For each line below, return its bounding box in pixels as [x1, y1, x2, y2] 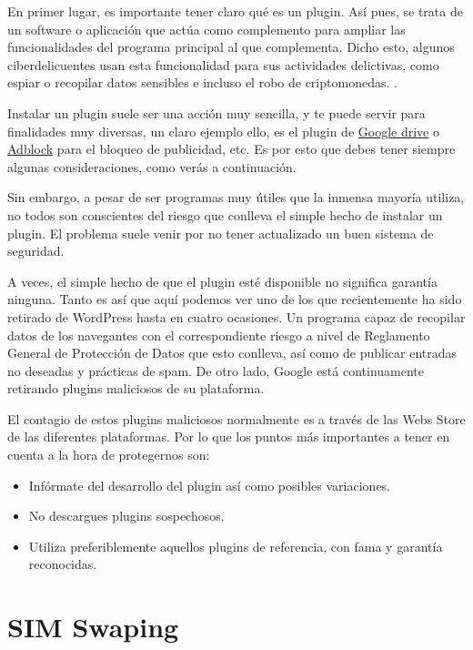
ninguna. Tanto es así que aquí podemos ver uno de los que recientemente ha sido [7, 289, 462, 309]
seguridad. [7, 241, 65, 260]
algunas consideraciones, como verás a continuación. [7, 157, 297, 176]
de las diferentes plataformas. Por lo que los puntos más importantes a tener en [7, 427, 450, 446]
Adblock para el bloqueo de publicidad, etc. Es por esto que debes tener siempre [7, 139, 456, 158]
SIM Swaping [7, 608, 179, 645]
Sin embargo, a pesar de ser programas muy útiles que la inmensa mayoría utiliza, [7, 188, 465, 207]
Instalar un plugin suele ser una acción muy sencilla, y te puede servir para [7, 103, 426, 122]
